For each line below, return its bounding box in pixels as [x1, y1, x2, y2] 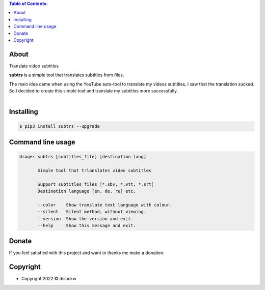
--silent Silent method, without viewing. [37, 209, 147, 215]
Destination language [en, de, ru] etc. [37, 188, 136, 194]
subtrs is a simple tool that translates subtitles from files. [9, 72, 125, 78]
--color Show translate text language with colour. [37, 202, 172, 207]
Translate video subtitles [9, 63, 59, 69]
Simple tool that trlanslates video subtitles [37, 168, 152, 173]
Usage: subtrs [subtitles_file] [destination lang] [19, 154, 147, 160]
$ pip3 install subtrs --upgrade [19, 123, 100, 129]
